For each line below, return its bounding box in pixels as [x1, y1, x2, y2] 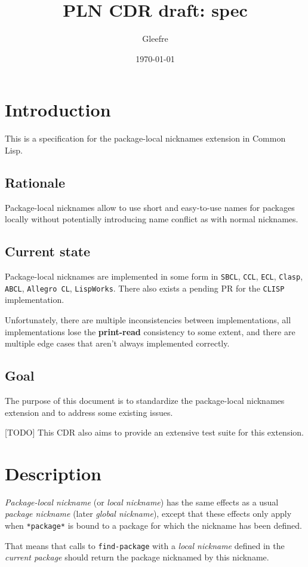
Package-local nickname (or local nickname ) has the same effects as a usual [5, 495, 279, 508]
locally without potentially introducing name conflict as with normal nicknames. [5, 213, 298, 225]
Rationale [5, 173, 65, 191]
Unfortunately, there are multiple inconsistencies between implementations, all [5, 313, 291, 326]
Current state [5, 242, 91, 260]
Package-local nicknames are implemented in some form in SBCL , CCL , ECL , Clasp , [5, 270, 303, 283]
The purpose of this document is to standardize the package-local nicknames [5, 394, 285, 406]
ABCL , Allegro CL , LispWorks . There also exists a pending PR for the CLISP [5, 281, 285, 294]
